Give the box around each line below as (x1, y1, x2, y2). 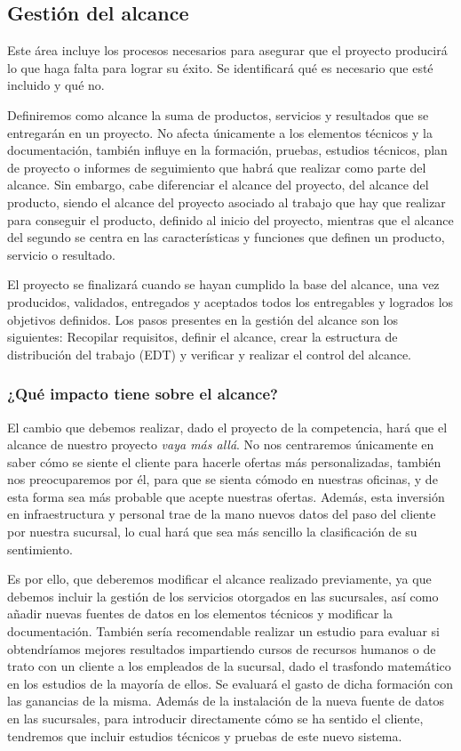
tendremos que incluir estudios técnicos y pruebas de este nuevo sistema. (7, 726, 402, 745)
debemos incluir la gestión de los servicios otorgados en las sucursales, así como (7, 586, 439, 605)
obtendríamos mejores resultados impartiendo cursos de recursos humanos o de (7, 639, 436, 658)
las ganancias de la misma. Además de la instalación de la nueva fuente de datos (7, 691, 444, 710)
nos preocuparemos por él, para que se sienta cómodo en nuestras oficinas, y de (7, 470, 438, 489)
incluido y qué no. (7, 76, 105, 94)
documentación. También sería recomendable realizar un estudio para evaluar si (7, 622, 440, 641)
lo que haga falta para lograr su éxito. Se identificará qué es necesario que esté (7, 58, 433, 77)
